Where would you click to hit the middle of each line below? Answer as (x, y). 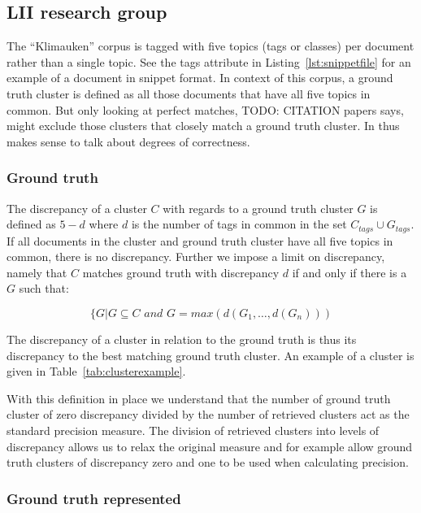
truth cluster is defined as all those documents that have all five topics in (189, 93)
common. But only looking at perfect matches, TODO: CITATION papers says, (205, 109)
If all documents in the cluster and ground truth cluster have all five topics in (200, 240)
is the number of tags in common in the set (239, 224)
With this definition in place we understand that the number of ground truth (199, 398)
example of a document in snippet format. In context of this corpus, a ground (200, 78)
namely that (37, 272)
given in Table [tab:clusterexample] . (96, 371)
